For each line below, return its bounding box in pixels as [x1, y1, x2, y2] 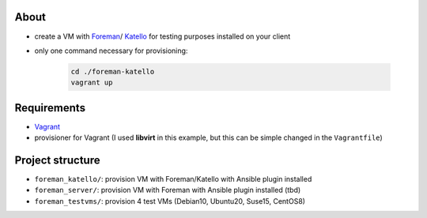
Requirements [14, 101, 86, 115]
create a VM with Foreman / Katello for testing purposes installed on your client [34, 32, 291, 41]
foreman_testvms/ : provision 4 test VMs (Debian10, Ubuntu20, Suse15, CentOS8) [34, 196, 306, 205]
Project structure [14, 153, 100, 167]
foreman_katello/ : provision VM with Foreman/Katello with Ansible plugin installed [34, 175, 312, 184]
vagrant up [70, 78, 113, 87]
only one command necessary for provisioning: [34, 46, 188, 55]
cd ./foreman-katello [70, 67, 155, 76]
